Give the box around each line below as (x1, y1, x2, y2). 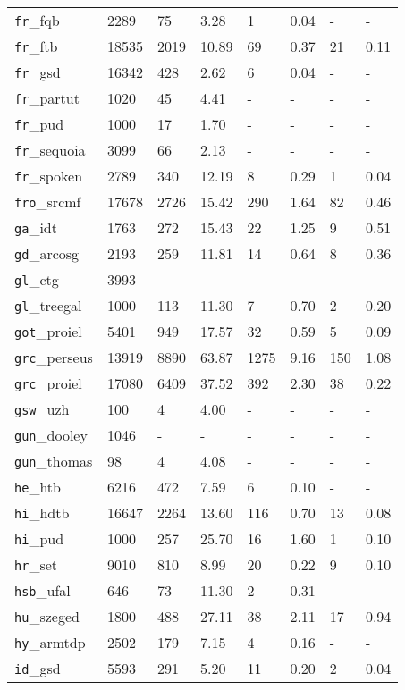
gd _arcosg (14, 243, 80, 264)
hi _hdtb (14, 502, 70, 523)
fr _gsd (14, 62, 61, 82)
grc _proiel (14, 373, 82, 393)
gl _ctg (14, 269, 59, 290)
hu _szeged (14, 606, 80, 627)
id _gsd (14, 658, 61, 678)
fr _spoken (14, 165, 83, 186)
